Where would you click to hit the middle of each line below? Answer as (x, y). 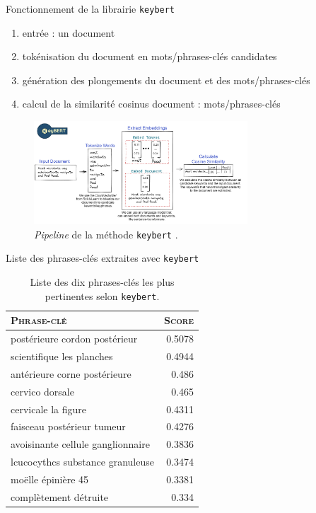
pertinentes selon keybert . (102, 295)
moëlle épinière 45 (50, 479)
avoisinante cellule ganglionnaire (80, 444)
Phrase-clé (39, 320)
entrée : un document (69, 32)
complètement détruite (60, 496)
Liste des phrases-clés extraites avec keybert (103, 258)
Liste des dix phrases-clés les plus (102, 282)
